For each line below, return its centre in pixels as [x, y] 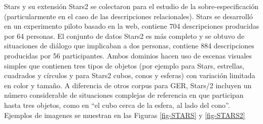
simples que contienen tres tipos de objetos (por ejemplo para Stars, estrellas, [124, 65]
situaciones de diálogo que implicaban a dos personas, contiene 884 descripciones [129, 46]
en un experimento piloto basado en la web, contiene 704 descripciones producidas [132, 26]
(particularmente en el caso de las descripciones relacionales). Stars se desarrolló [128, 16]
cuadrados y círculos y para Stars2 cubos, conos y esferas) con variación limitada [130, 75]
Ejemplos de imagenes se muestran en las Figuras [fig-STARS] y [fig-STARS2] [125, 115]
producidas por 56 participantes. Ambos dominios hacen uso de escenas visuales [128, 55]
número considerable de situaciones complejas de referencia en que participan [124, 95]
